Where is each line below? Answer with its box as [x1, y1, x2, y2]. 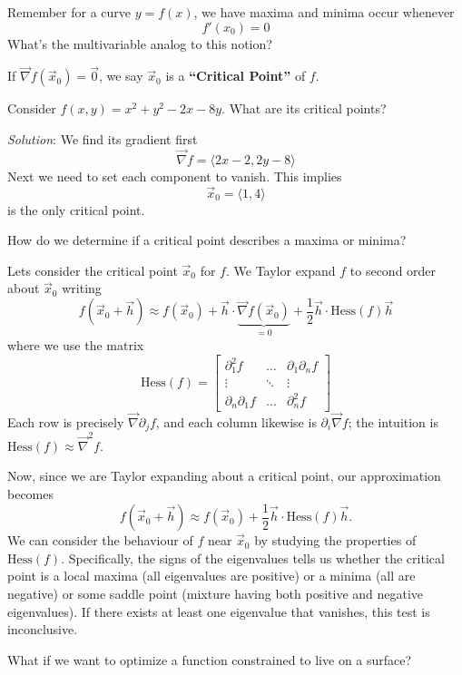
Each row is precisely [7, 412, 124, 431]
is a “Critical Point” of [165, 66, 306, 85]
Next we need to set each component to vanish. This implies [7, 166, 342, 185]
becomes [7, 484, 54, 504]
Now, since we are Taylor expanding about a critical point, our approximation [7, 466, 441, 485]
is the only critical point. [7, 200, 145, 219]
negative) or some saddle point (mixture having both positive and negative [7, 583, 424, 602]
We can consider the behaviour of [7, 531, 193, 550]
